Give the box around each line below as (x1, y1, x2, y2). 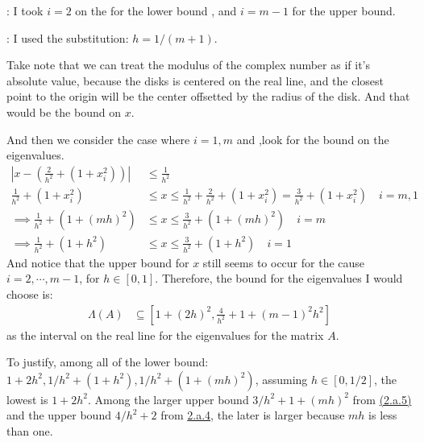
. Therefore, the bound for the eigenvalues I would (155, 270, 403, 287)
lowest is (6, 390, 48, 407)
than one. (6, 423, 53, 440)
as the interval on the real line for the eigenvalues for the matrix (6, 326, 324, 343)
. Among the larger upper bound (88, 390, 249, 407)
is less (368, 407, 397, 423)
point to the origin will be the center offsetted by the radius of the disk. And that (6, 88, 410, 105)
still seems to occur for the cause (202, 254, 365, 271)
